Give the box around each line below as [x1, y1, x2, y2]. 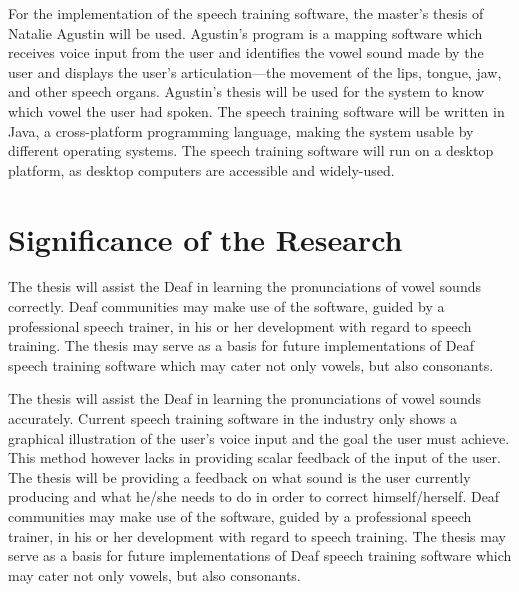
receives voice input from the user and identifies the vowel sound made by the [8, 42, 484, 63]
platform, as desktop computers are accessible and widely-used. [8, 159, 395, 180]
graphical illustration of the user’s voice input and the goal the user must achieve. [8, 427, 510, 448]
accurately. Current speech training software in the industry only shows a [8, 408, 458, 429]
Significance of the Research [8, 218, 403, 259]
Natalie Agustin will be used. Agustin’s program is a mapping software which [8, 22, 483, 43]
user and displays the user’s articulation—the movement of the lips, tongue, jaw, [8, 61, 502, 82]
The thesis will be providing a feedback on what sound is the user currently [8, 466, 471, 487]
